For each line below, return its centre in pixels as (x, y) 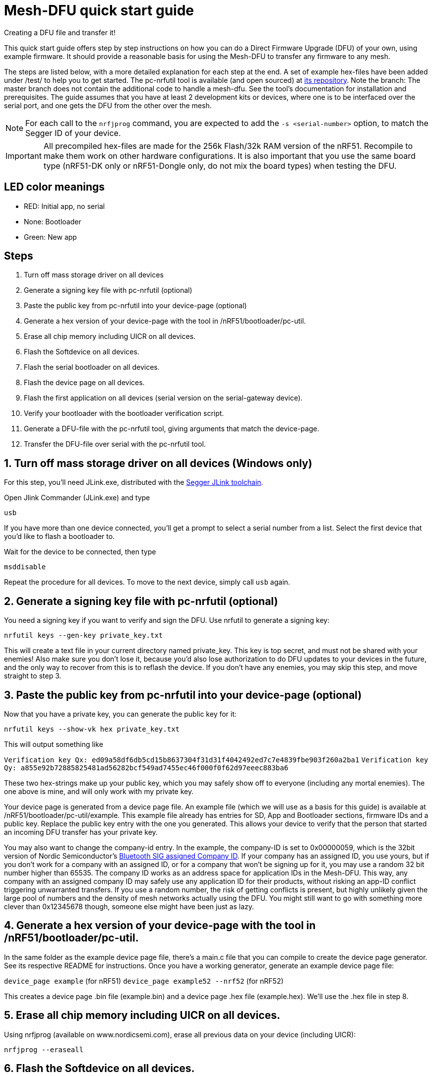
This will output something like (54, 744)
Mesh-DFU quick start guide (99, 10)
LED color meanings (55, 187)
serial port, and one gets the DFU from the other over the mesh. (108, 105)
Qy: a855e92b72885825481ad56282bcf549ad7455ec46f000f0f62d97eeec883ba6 (146, 768)
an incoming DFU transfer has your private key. (81, 832)
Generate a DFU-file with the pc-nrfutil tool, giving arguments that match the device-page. (172, 429)
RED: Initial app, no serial (64, 206)
